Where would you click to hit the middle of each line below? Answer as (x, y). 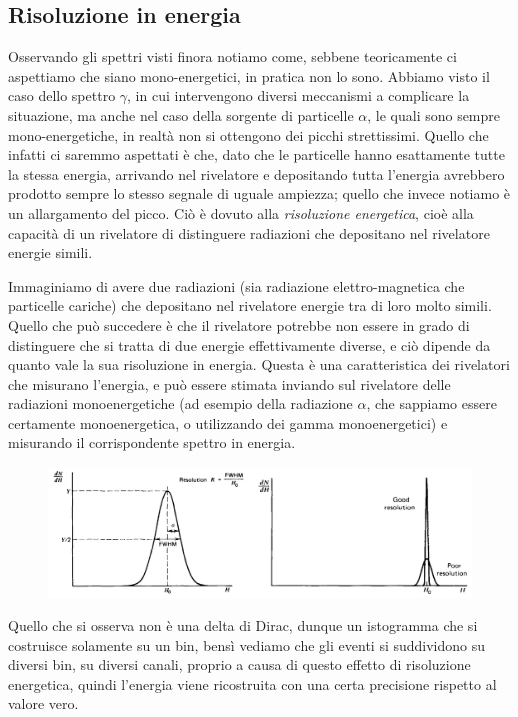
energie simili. (50, 252)
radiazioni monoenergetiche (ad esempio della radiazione (180, 403)
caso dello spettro (62, 95)
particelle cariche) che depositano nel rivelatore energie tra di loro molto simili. (250, 305)
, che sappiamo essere (431, 403)
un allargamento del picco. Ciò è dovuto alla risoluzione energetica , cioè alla (241, 212)
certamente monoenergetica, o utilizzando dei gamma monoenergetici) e (228, 422)
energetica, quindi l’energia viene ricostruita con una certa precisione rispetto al (252, 683)
